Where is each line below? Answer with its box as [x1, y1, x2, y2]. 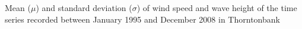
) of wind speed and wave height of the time [136, 2, 297, 13]
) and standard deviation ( [36, 2, 132, 13]
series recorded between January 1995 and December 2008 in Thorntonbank [5, 13, 280, 25]
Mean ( [5, 2, 31, 13]
